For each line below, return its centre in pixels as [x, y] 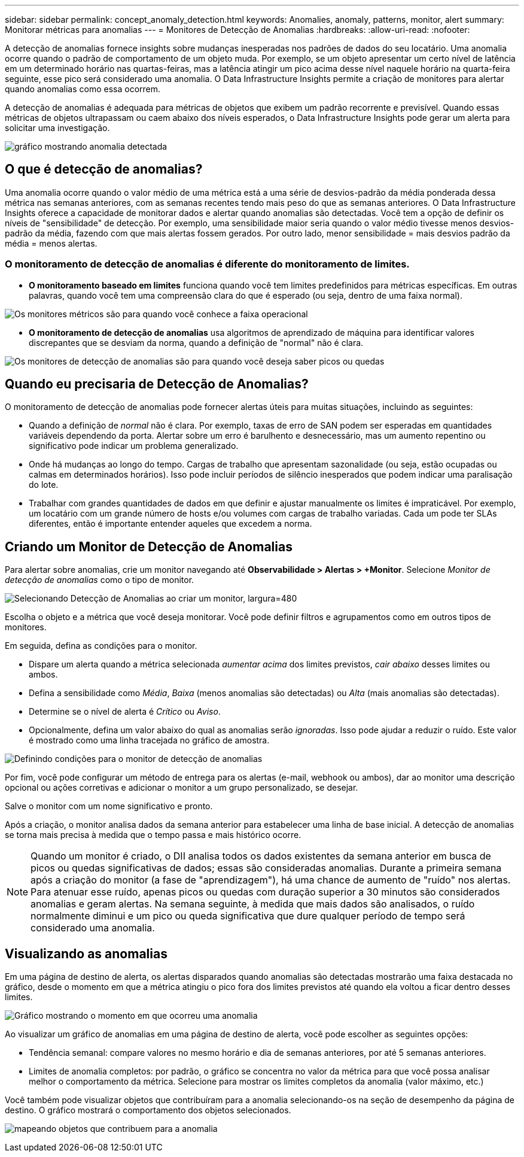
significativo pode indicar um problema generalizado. [134, 446]
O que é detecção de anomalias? [104, 169]
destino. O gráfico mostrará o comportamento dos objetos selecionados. [148, 1110]
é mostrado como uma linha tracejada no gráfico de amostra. [149, 740]
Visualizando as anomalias [86, 953]
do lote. [44, 485]
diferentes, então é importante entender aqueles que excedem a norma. [170, 524]
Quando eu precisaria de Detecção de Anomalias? [157, 384]
